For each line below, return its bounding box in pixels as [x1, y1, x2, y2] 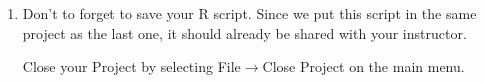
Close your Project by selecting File [22, 56, 241, 77]
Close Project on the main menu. [262, 56, 465, 77]
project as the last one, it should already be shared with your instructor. [22, 22, 467, 43]
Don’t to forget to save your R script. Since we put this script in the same [22, 3, 477, 23]
